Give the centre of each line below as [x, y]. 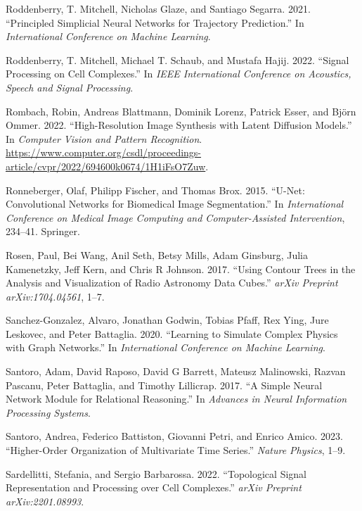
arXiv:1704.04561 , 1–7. [55, 296]
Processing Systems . [48, 412]
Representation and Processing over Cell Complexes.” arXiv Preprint [154, 487]
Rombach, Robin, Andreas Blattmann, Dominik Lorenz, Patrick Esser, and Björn [181, 111]
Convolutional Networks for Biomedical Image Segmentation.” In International [175, 204]
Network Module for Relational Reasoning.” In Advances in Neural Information [176, 399]
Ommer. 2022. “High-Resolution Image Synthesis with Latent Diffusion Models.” [179, 125]
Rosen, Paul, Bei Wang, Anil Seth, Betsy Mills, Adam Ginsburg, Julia [157, 254]
